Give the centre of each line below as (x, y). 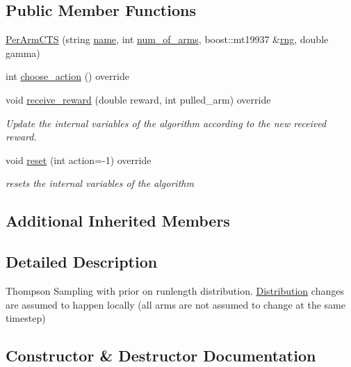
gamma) (23, 52)
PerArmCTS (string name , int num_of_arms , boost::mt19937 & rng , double (167, 39)
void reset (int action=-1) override (79, 160)
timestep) (26, 318)
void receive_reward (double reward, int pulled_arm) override (138, 99)
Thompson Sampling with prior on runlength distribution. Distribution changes (175, 290)
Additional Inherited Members (118, 221)
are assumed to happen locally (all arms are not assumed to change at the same (175, 304)
